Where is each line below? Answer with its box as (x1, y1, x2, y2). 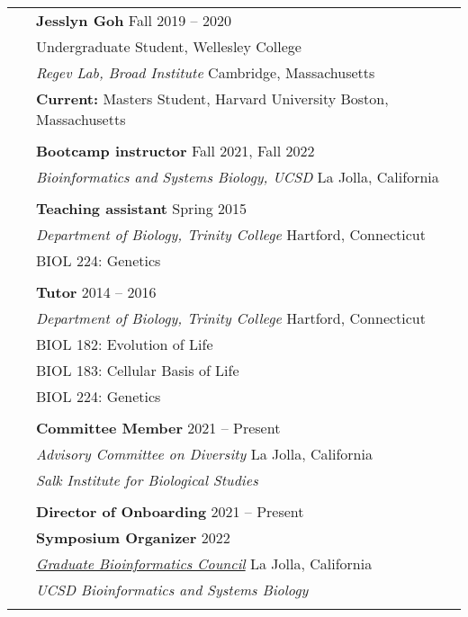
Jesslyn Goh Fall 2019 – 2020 (36, 10, 231, 31)
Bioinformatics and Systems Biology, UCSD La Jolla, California (36, 166, 439, 187)
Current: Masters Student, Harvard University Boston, (36, 88, 389, 109)
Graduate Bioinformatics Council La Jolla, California (36, 553, 373, 574)
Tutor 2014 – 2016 (36, 282, 157, 302)
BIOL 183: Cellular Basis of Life (36, 360, 239, 380)
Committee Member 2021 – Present (36, 417, 281, 438)
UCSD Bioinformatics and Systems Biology (36, 579, 309, 600)
